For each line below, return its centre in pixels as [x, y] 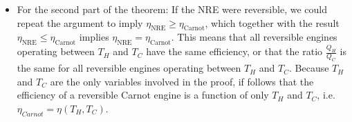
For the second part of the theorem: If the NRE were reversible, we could [172, 9]
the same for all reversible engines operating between [129, 68]
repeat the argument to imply [80, 22]
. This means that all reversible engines [254, 37]
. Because [309, 68]
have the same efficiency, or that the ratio [234, 51]
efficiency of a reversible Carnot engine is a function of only [143, 95]
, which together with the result [272, 22]
